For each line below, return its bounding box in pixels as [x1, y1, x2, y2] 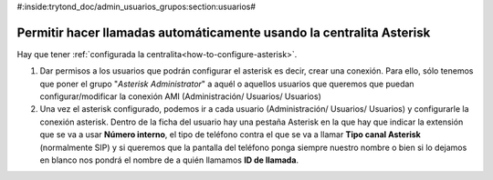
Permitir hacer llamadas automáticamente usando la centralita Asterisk [16, 25, 431, 40]
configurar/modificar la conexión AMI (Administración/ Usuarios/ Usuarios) [39, 91, 321, 102]
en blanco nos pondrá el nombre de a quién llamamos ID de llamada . [39, 155, 299, 165]
